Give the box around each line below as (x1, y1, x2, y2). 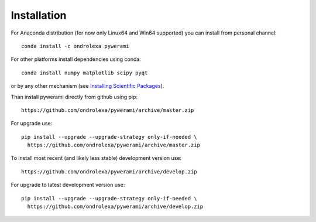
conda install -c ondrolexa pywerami (21, 43, 130, 49)
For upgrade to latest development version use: (11, 182, 125, 189)
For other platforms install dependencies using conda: (11, 56, 142, 63)
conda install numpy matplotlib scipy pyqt (21, 69, 148, 76)
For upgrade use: (11, 120, 53, 127)
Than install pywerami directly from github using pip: (11, 93, 138, 100)
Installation (11, 9, 67, 22)
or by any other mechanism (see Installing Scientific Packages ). (11, 83, 164, 90)
